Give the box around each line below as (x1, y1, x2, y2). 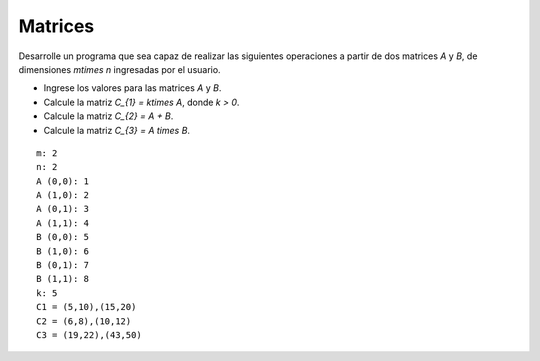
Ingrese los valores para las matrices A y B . (43, 82, 222, 94)
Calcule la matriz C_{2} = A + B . (43, 110, 174, 122)
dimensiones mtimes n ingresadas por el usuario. (18, 63, 221, 75)
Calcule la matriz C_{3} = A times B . (43, 124, 190, 136)
